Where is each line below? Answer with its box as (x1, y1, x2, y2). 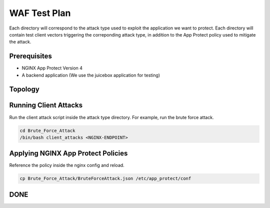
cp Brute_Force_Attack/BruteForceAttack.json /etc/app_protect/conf (19, 175, 191, 181)
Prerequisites (9, 52, 52, 60)
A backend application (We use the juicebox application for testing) (21, 72, 160, 78)
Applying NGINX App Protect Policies (9, 149, 128, 157)
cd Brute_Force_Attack (19, 127, 75, 133)
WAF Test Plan (9, 7, 71, 18)
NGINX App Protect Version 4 (21, 65, 82, 71)
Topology (9, 85, 39, 93)
